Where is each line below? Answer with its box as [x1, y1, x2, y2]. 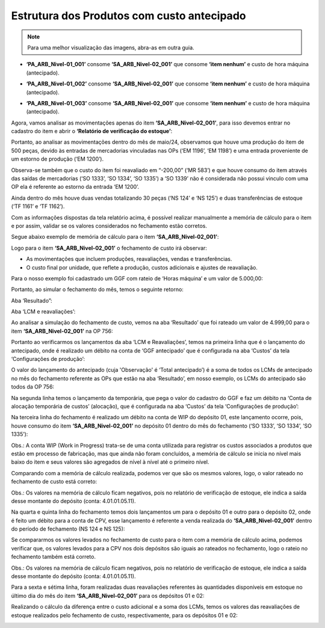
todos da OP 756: [11, 383, 54, 390]
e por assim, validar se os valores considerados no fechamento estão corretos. [11, 222, 208, 229]
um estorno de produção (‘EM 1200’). [11, 155, 104, 162]
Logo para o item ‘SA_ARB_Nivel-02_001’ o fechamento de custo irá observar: [11, 244, 208, 251]
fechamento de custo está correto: [11, 478, 97, 485]
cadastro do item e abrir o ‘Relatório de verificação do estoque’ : [11, 128, 173, 135]
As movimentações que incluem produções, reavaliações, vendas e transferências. [26, 256, 232, 263]
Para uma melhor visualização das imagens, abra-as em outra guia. [27, 44, 195, 51]
